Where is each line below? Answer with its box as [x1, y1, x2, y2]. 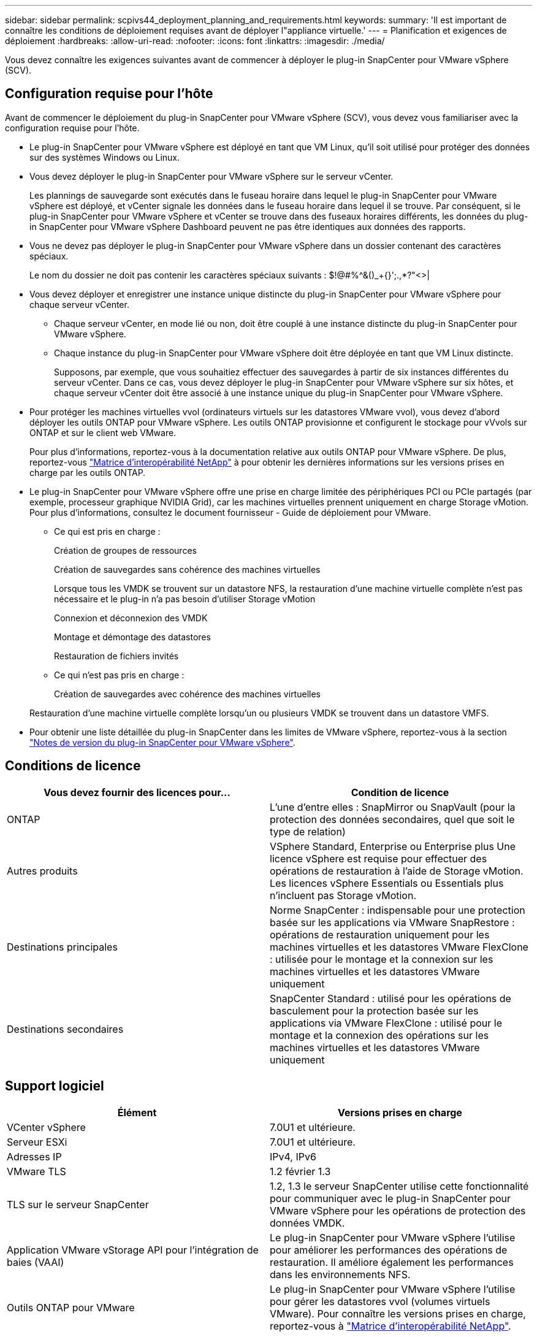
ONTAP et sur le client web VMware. [29, 427, 177, 438]
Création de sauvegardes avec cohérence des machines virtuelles [54, 688, 321, 699]
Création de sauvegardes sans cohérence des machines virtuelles [54, 564, 321, 575]
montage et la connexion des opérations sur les [270, 1029, 489, 1041]
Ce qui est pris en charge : [54, 526, 161, 537]
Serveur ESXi [7, 1135, 67, 1148]
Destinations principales [7, 940, 118, 953]
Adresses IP [7, 1150, 62, 1163]
